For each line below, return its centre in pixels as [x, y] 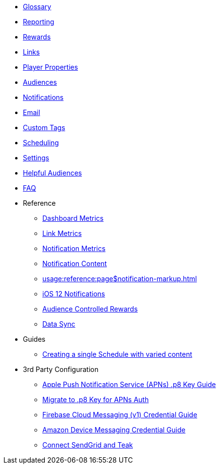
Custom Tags [44, 127]
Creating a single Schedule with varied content [117, 354]
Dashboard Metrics [73, 218]
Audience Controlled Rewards [90, 309]
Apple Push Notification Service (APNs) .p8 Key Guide [129, 384]
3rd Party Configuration [61, 369]
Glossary [37, 7]
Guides [34, 339]
